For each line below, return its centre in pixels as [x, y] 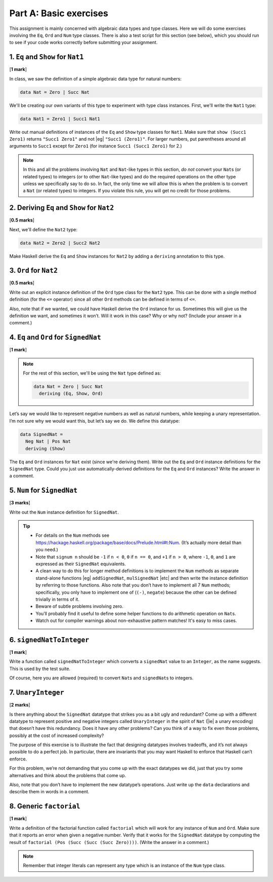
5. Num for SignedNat [43, 490]
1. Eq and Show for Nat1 [47, 57]
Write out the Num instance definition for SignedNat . [64, 512]
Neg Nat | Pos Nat [48, 442]
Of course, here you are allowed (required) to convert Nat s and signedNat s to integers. [102, 678]
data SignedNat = [41, 434]
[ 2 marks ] [20, 705]
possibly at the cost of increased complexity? [57, 736]
